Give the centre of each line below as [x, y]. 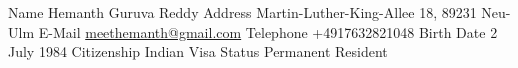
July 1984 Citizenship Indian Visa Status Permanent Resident [198, 51]
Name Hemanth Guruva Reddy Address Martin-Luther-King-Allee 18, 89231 [242, 12]
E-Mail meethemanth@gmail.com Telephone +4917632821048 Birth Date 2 [268, 31]
